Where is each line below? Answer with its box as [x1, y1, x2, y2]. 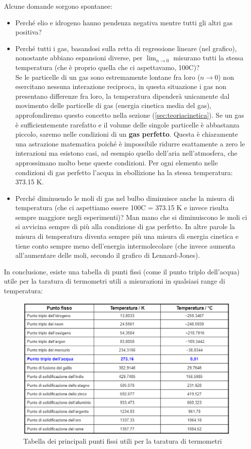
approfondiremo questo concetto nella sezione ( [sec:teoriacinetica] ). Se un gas [15, 109, 244, 120]
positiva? [15, 27, 42, 37]
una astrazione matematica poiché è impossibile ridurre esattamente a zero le [15, 138, 245, 148]
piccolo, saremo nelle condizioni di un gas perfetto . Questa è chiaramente [15, 129, 238, 139]
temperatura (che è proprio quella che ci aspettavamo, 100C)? [15, 62, 200, 72]
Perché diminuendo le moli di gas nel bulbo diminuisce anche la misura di [15, 193, 234, 203]
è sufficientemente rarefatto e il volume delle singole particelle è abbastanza [15, 119, 239, 129]
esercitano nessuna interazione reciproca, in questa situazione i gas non [15, 81, 227, 91]
